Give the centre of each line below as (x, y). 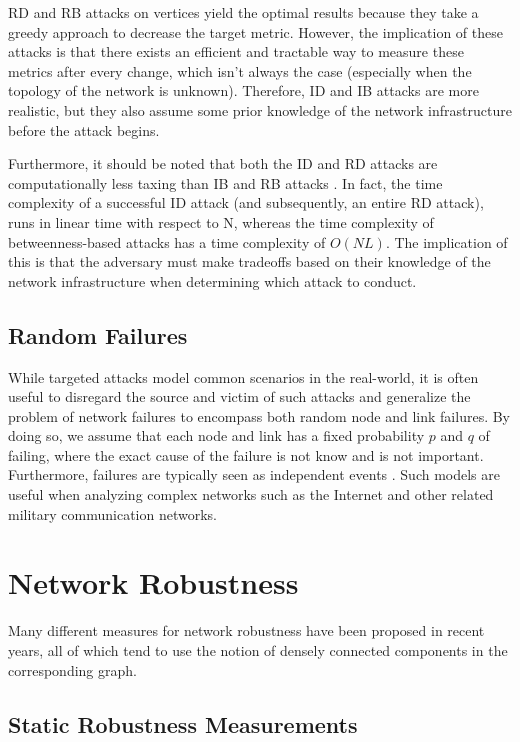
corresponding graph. (72, 669)
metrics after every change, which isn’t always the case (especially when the (240, 70)
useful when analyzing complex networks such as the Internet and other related (251, 494)
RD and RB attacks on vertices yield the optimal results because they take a (243, 12)
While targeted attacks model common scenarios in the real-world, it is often (243, 376)
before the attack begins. (84, 129)
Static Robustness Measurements (183, 723)
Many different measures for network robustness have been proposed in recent (246, 630)
